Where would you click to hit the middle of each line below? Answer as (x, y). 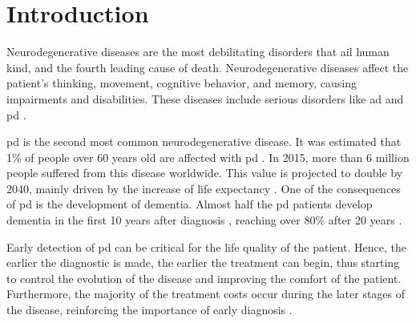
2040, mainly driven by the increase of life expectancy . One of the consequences (204, 188)
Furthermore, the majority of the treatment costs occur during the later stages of (206, 294)
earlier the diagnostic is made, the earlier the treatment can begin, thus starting (203, 262)
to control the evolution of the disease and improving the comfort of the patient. (204, 278)
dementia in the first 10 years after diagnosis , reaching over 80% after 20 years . (204, 220)
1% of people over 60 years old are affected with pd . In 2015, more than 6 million (208, 157)
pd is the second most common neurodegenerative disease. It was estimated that (204, 141)
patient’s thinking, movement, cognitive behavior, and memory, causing (182, 83)
